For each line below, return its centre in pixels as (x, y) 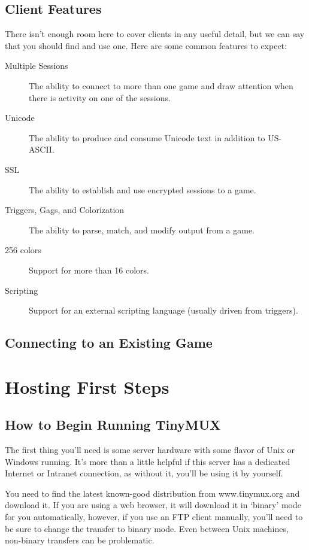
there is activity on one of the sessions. (100, 97)
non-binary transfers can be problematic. (80, 540)
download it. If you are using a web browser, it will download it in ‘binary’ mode (153, 505)
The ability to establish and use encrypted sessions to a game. (143, 189)
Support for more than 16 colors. (89, 270)
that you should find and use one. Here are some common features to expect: (146, 45)
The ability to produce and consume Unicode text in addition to (147, 137)
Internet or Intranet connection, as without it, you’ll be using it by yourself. (144, 473)
